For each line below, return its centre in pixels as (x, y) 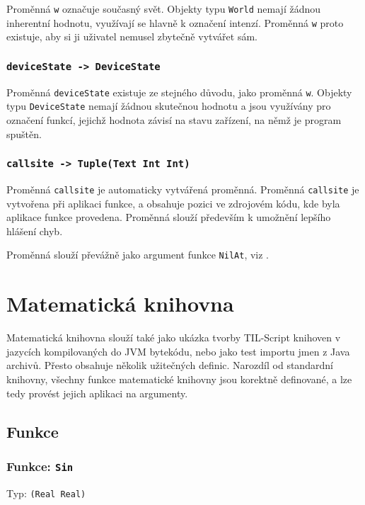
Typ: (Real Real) (46, 493)
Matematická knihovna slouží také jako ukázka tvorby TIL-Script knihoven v (174, 337)
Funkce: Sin (40, 466)
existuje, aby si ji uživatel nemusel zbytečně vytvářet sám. (132, 36)
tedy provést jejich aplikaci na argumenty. (97, 393)
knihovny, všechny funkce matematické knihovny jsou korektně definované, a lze (179, 379)
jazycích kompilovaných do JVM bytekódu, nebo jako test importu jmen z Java (178, 351)
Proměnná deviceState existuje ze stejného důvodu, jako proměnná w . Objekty (179, 92)
